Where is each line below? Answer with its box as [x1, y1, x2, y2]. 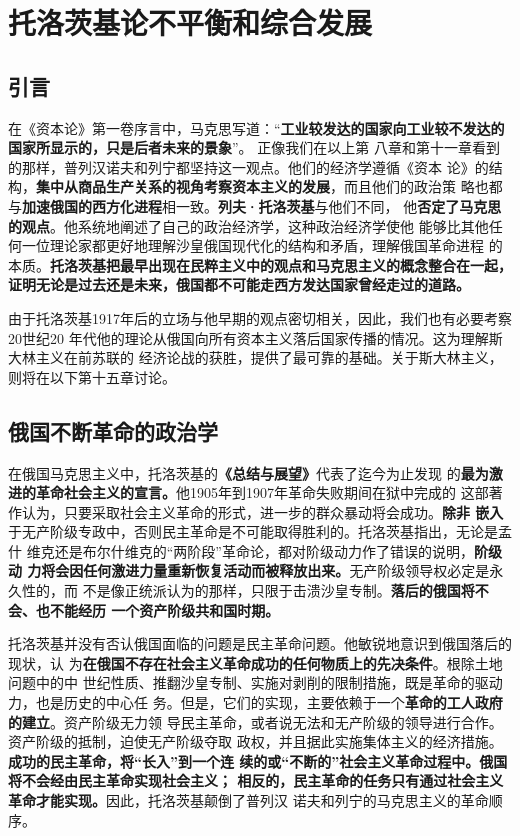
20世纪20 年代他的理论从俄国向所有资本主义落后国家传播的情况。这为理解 [8, 327, 489, 348]
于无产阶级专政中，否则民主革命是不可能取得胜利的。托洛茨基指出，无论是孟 [8, 521, 512, 542]
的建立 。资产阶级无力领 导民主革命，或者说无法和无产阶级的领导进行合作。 [8, 711, 503, 732]
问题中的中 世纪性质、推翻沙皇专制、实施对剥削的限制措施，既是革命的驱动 [8, 672, 503, 693]
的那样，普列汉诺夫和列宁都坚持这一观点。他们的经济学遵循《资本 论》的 [8, 156, 489, 177]
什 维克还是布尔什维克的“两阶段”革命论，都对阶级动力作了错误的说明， [8, 540, 474, 561]
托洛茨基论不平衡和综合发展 [8, 2, 373, 43]
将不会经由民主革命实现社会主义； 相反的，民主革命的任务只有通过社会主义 [8, 770, 504, 791]
